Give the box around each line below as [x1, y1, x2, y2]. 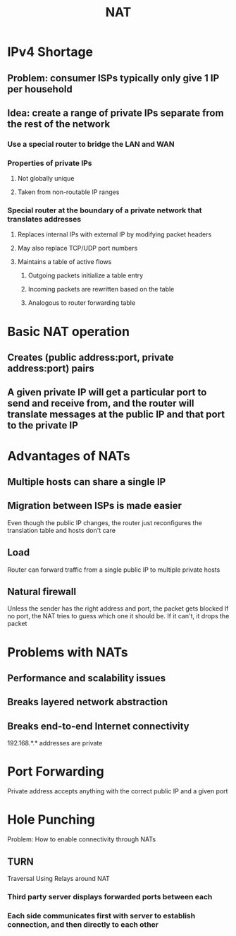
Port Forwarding [7, 764, 104, 780]
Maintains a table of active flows [17, 258, 112, 266]
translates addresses [7, 215, 82, 224]
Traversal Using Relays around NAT [7, 874, 111, 882]
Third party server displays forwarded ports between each [7, 892, 213, 901]
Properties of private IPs [7, 158, 92, 168]
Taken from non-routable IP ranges [17, 188, 120, 196]
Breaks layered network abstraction [7, 696, 168, 708]
